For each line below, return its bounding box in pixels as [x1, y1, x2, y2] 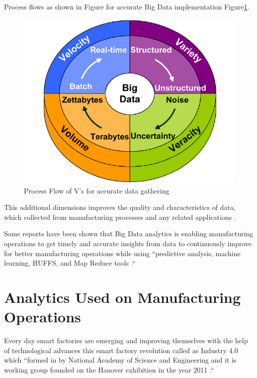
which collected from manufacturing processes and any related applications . [4, 211, 236, 222]
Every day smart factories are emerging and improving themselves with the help [4, 335, 248, 346]
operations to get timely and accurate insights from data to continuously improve [4, 238, 252, 248]
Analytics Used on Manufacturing [4, 286, 241, 307]
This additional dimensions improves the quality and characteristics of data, [4, 202, 236, 212]
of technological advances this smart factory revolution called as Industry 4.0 [4, 345, 238, 355]
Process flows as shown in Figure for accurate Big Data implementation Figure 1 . [4, 1, 250, 11]
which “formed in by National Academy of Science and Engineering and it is [4, 355, 237, 365]
